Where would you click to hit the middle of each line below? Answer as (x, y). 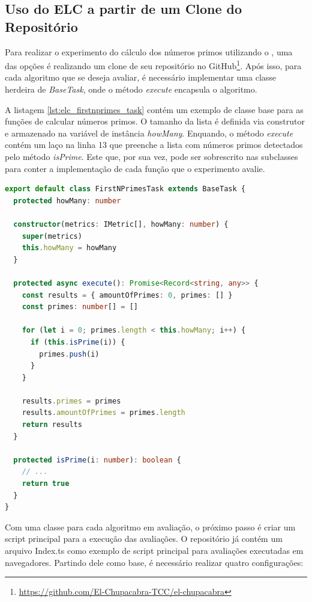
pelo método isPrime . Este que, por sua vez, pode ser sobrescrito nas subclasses (151, 156)
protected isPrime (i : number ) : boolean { (97, 460)
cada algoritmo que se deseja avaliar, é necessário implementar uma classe (141, 77)
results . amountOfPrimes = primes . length (103, 413)
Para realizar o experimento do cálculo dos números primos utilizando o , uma (149, 51)
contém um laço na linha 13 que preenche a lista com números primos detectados (154, 145)
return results (52, 425)
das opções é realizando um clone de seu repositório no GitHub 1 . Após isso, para (153, 65)
